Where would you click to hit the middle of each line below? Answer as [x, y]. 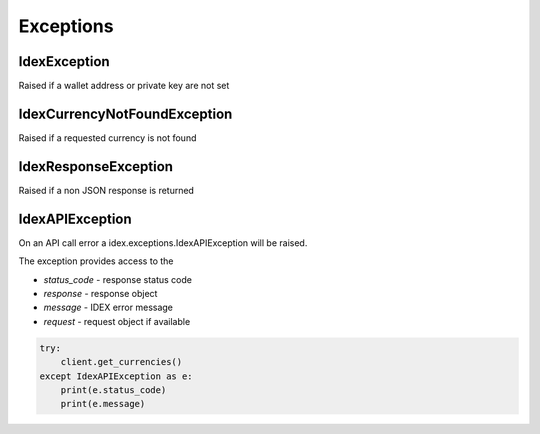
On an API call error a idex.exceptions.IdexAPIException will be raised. [163, 242]
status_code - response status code [117, 279]
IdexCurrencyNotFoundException [125, 113]
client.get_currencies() [121, 362]
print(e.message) [103, 404]
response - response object [100, 293]
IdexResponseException [96, 166]
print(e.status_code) [113, 389]
